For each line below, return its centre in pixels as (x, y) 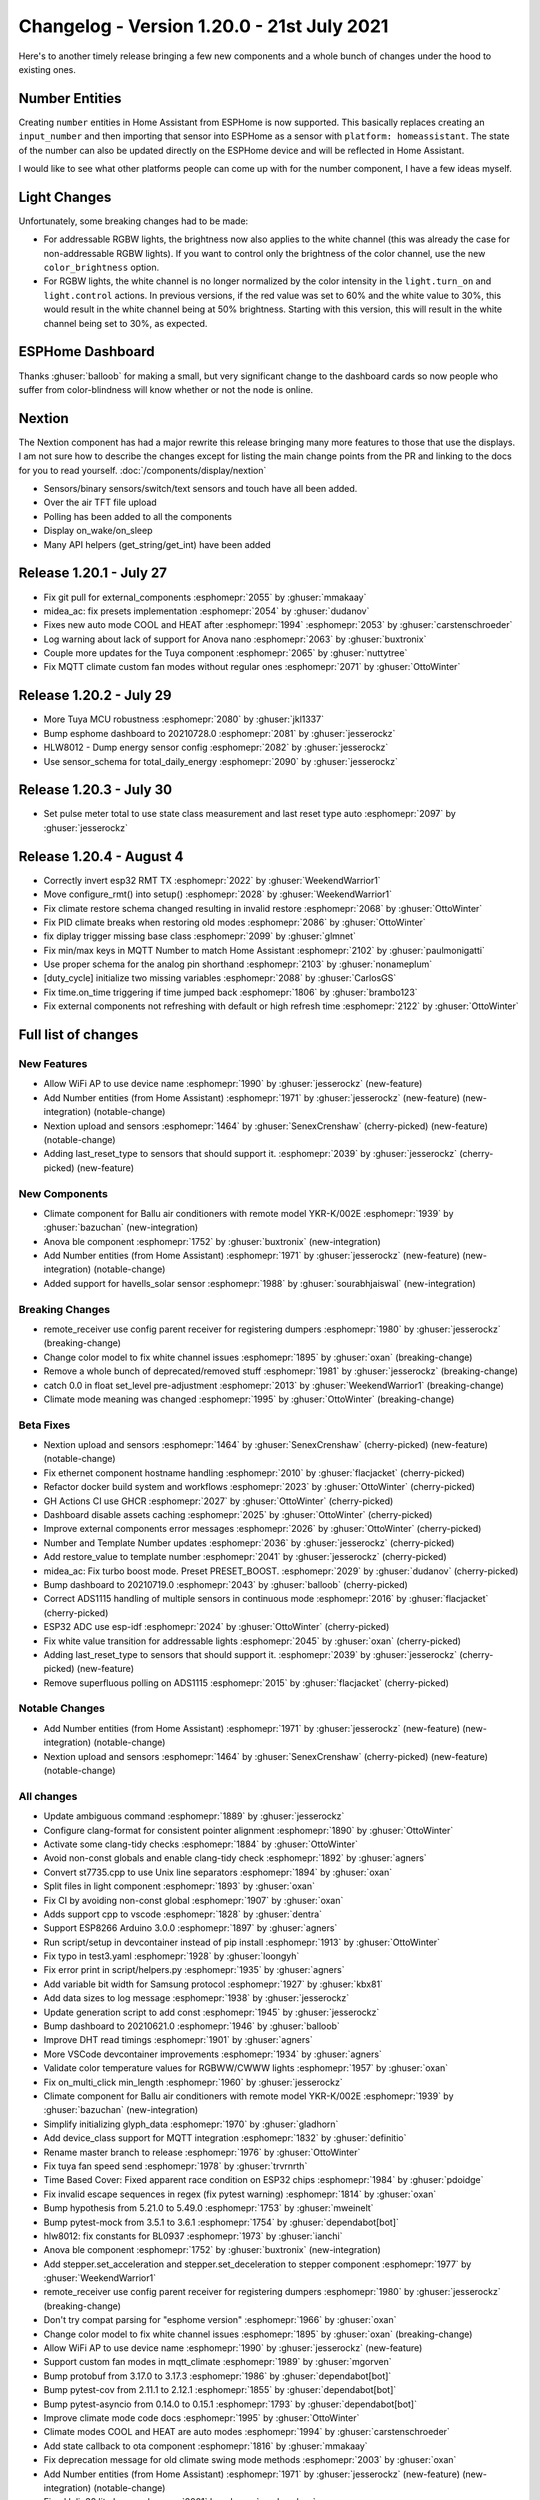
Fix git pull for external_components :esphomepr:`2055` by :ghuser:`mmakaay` (205, 597)
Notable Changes (61, 1708)
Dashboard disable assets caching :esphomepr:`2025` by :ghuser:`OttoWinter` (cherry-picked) (238, 1515)
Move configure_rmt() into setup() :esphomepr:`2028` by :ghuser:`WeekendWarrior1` (217, 894)
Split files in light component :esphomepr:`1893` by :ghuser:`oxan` (179, 1886)
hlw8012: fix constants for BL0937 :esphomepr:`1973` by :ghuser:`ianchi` (193, 2236)
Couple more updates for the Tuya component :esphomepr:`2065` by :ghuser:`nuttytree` (225, 653)
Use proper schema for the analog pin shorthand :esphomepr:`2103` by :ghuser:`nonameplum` (238, 964)
